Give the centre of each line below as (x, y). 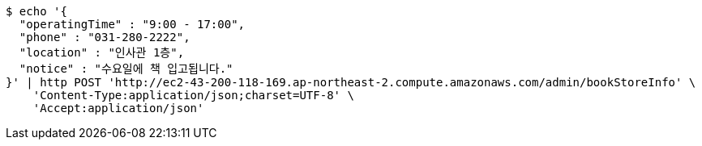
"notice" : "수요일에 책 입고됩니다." (126, 69)
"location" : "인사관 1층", (102, 52)
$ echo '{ (36, 11)
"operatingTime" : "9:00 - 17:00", (132, 24)
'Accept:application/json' (118, 108)
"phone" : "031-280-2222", (105, 37)
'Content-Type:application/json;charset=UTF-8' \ (193, 95)
